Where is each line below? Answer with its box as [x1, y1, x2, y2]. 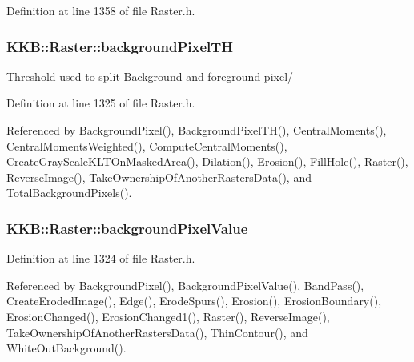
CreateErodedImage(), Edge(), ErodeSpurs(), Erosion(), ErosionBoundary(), [6, 292, 382, 309]
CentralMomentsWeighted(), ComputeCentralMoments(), [6, 137, 287, 154]
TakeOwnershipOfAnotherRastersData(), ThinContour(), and [6, 324, 308, 340]
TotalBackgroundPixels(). [6, 184, 132, 201]
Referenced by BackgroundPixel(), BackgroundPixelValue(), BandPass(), [6, 276, 364, 293]
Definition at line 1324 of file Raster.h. [6, 250, 195, 267]
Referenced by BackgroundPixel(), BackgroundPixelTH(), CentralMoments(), [6, 122, 387, 138]
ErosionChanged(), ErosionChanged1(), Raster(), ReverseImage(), [6, 308, 330, 324]
